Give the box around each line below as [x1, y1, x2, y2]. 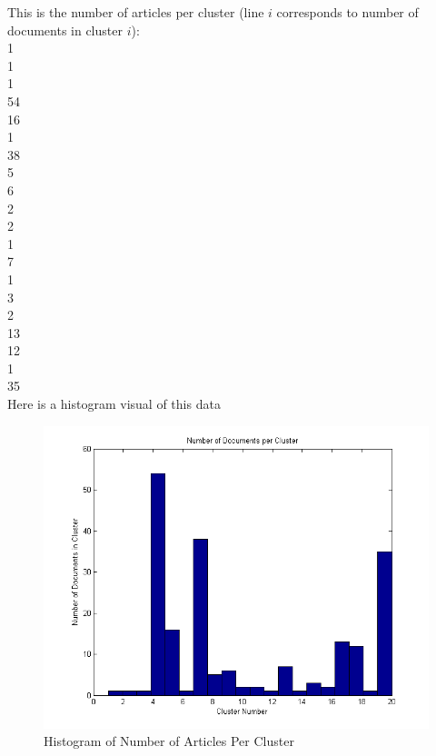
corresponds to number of [276, 3, 419, 21]
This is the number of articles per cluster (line [7, 3, 264, 21]
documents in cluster [7, 20, 123, 39]
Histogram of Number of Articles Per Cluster [44, 731, 294, 751]
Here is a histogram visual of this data [7, 394, 221, 413]
